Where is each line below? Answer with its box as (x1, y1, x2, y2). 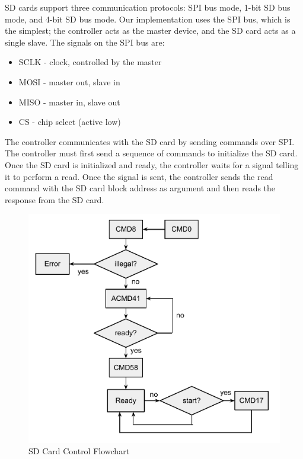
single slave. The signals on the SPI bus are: (5, 36, 165, 48)
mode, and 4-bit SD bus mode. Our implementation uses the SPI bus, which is (5, 12, 291, 25)
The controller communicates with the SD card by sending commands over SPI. (5, 135, 295, 147)
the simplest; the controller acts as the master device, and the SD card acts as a (5, 24, 296, 37)
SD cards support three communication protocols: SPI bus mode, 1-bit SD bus (5, 1, 291, 13)
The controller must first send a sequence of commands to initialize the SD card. (5, 147, 298, 159)
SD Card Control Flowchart (28, 445, 130, 457)
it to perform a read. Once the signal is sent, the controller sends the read (5, 170, 273, 182)
